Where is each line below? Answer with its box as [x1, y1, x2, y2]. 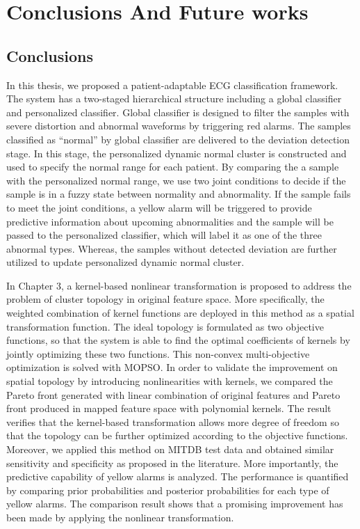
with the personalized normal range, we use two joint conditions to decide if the [6, 173, 346, 187]
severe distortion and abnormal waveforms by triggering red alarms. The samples [6, 118, 351, 133]
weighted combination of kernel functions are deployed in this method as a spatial [6, 306, 354, 320]
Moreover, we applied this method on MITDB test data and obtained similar [6, 442, 334, 457]
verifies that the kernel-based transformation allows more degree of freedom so [6, 414, 339, 429]
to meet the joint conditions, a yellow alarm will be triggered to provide [6, 200, 312, 214]
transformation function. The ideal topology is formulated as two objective [6, 319, 324, 333]
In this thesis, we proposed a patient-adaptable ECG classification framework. [6, 77, 338, 92]
